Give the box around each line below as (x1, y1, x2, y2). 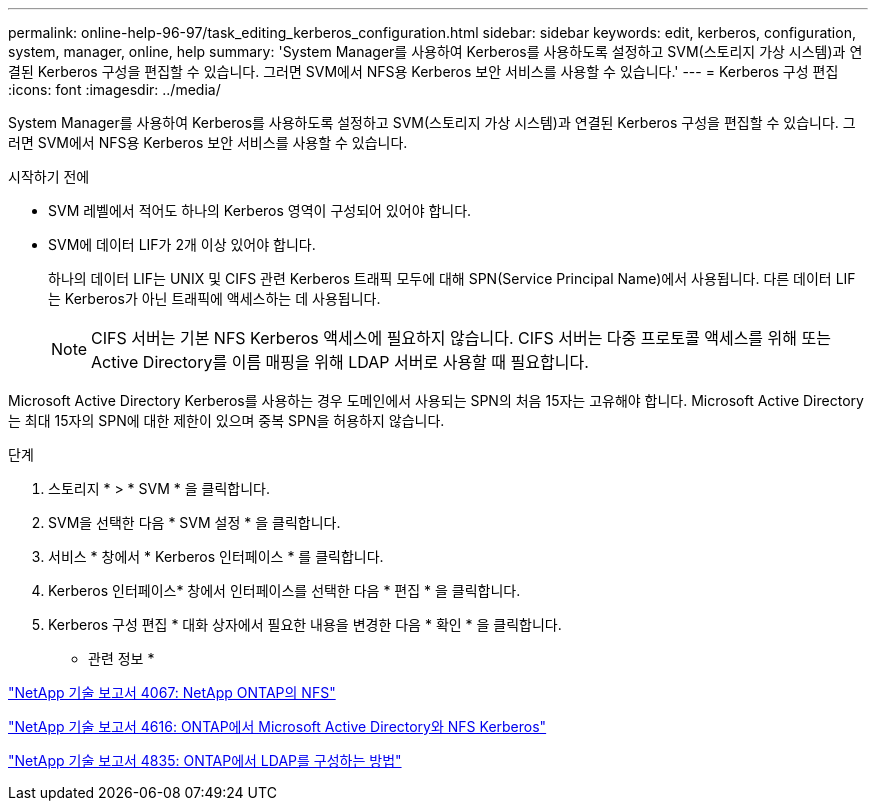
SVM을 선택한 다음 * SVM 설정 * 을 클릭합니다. (48, 514, 341, 531)
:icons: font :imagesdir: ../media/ (8, 81, 221, 98)
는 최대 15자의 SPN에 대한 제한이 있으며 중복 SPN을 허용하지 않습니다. (8, 412, 445, 429)
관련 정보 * (88, 650, 155, 667)
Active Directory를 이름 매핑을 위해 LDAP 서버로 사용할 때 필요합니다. (91, 352, 589, 372)
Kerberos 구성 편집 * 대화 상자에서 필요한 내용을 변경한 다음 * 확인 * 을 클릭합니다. (48, 616, 562, 633)
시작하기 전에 (8, 168, 90, 185)
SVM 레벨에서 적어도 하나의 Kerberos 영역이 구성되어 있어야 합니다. (48, 202, 472, 219)
